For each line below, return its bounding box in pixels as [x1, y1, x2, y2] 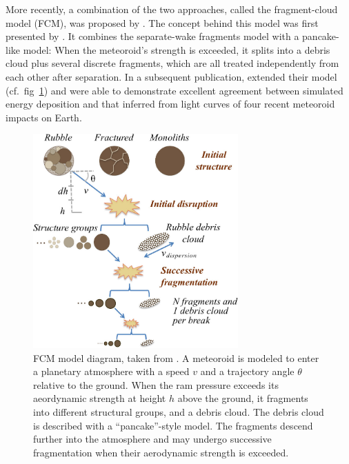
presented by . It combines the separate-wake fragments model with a [6, 29, 299, 43]
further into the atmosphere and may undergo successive [33, 432, 272, 446]
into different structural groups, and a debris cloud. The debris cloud [33, 405, 324, 419]
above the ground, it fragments [177, 391, 308, 405]
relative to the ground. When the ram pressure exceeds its [33, 377, 279, 392]
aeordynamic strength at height [33, 391, 166, 405]
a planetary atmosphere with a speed [33, 364, 190, 379]
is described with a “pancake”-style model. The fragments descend [33, 418, 313, 432]
